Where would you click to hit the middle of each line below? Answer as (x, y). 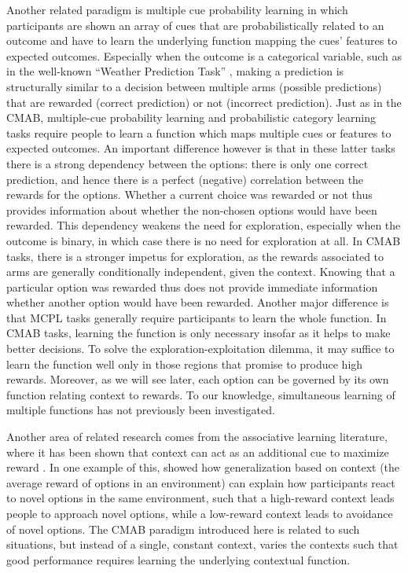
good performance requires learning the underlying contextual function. (178, 559)
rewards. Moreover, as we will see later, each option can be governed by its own (198, 379)
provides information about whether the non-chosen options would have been (192, 209)
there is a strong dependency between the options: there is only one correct (187, 163)
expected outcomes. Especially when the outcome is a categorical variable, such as (204, 55)
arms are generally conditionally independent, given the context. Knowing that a (201, 272)
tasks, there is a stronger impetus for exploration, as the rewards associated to (195, 256)
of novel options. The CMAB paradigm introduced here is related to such (183, 529)
